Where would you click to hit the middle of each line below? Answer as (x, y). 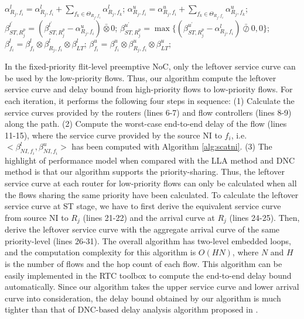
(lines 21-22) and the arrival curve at (149, 217)
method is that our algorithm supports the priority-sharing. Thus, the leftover (145, 171)
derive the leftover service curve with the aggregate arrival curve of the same (142, 229)
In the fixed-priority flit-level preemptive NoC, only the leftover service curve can (150, 66)
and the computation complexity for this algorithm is (100, 252)
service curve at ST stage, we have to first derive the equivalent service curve (143, 206)
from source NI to (37, 217)
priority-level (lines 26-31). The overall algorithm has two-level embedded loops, (148, 240)
